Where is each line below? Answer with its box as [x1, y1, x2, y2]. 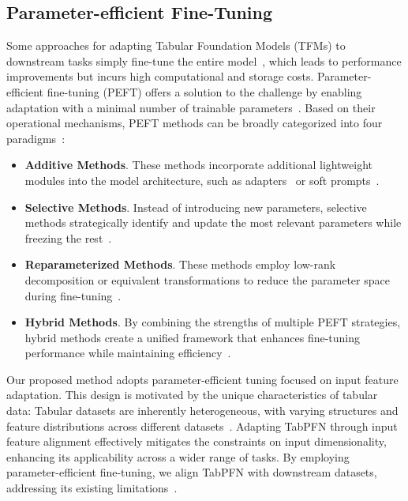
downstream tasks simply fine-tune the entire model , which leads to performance [6, 52, 402, 69]
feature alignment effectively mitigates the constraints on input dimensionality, [6, 433, 387, 450]
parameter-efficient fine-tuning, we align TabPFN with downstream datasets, [6, 464, 377, 480]
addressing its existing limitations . [6, 480, 178, 496]
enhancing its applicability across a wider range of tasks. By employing [6, 448, 350, 465]
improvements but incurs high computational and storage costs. [6, 68, 314, 85]
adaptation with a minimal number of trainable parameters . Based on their [6, 99, 376, 115]
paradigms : [6, 130, 66, 146]
